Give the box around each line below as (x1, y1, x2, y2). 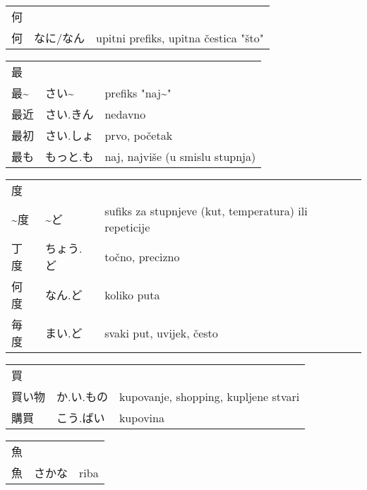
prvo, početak (104, 126, 173, 143)
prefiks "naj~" (104, 84, 172, 101)
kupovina (119, 409, 164, 426)
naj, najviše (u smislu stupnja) (104, 148, 256, 165)
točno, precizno (104, 248, 180, 265)
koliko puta (104, 286, 160, 303)
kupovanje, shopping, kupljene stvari (119, 388, 300, 405)
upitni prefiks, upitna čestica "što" (96, 29, 264, 46)
